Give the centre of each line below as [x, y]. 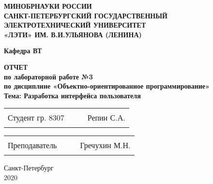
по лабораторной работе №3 [48, 76]
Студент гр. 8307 [36, 118]
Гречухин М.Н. [105, 145]
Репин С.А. [106, 118]
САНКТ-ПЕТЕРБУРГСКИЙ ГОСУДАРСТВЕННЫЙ [86, 15]
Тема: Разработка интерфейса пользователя [72, 95]
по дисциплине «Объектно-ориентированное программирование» [107, 86]
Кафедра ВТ [23, 51]
